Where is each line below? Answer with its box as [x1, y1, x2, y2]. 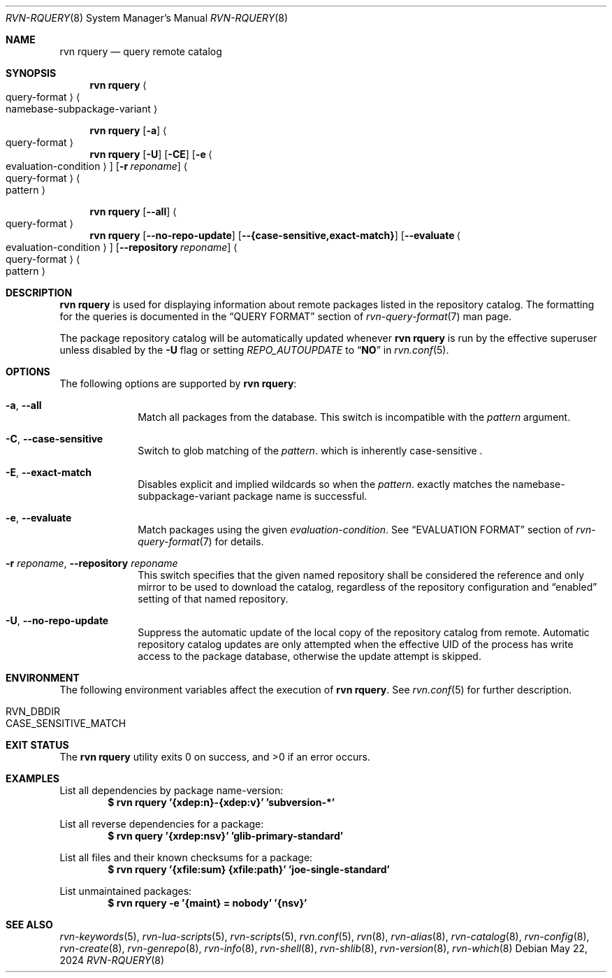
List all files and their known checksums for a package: [59, 851, 313, 863]
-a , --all [6, 399, 42, 411]
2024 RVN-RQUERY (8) [59, 954, 165, 966]
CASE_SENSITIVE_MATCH [6, 717, 126, 729]
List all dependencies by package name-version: [59, 784, 284, 796]
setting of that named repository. [138, 593, 289, 605]
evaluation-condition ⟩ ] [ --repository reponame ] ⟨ [6, 241, 238, 253]
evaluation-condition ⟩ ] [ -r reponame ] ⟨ [6, 160, 188, 172]
